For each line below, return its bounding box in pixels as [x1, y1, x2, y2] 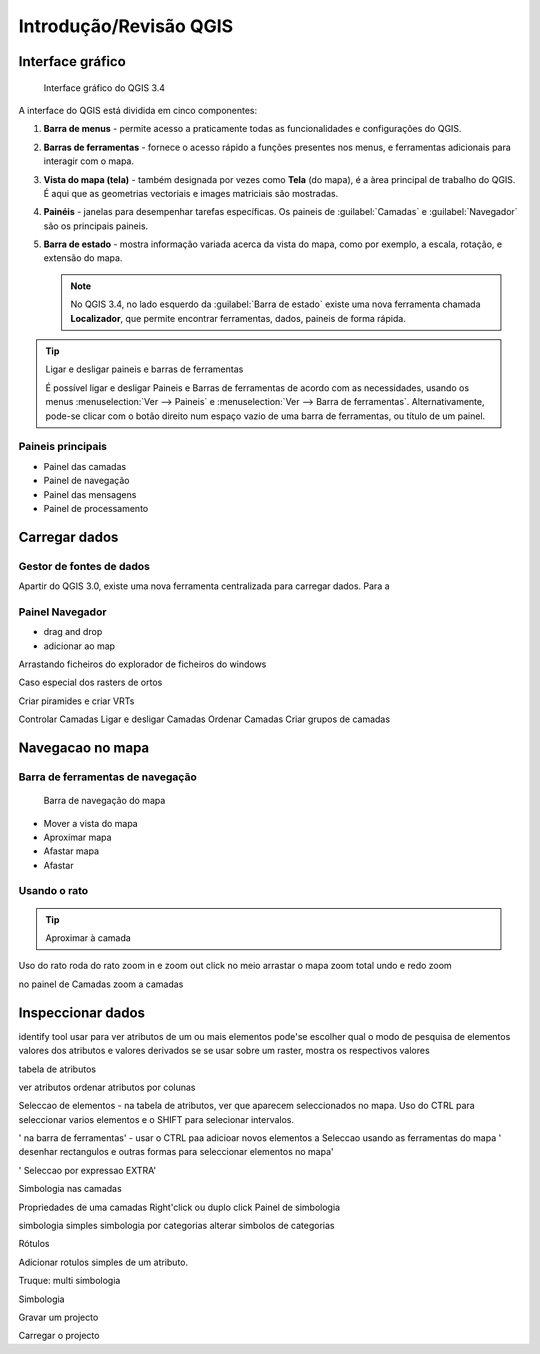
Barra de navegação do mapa [43, 795, 166, 807]
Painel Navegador [18, 605, 107, 619]
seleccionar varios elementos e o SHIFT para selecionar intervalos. [18, 1113, 295, 1125]
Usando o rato [18, 884, 89, 898]
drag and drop [43, 626, 103, 638]
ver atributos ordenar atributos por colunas [18, 1081, 196, 1093]
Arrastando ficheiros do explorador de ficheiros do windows [18, 658, 267, 670]
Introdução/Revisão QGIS [18, 15, 234, 37]
